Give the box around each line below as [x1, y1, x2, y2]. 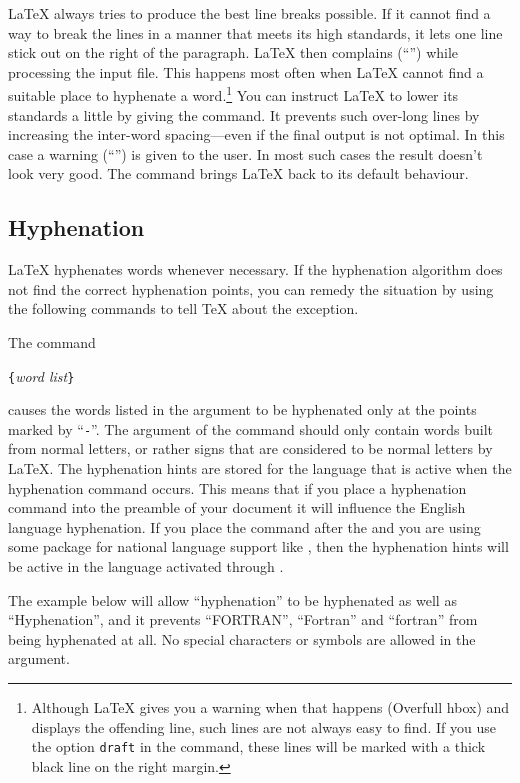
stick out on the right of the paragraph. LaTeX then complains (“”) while [8, 42, 459, 63]
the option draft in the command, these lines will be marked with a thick [31, 736, 486, 757]
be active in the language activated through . [8, 556, 284, 577]
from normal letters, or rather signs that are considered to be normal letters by [8, 438, 493, 459]
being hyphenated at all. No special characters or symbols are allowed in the [8, 628, 476, 649]
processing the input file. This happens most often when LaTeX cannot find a [8, 61, 484, 82]
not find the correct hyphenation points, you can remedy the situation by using [8, 278, 494, 299]
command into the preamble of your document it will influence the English [8, 497, 466, 518]
